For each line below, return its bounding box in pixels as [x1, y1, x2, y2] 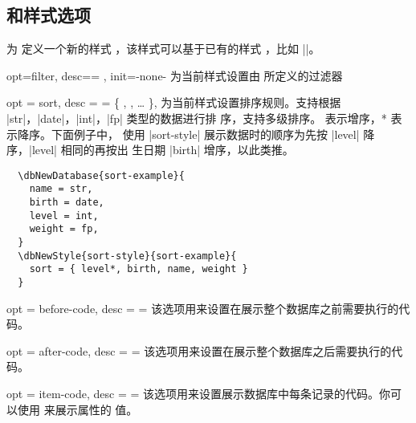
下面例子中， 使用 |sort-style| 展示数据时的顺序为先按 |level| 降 [51, 125, 375, 142]
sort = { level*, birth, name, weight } [29, 263, 248, 275]
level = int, [29, 209, 99, 222]
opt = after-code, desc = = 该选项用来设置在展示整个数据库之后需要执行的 [6, 342, 392, 359]
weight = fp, [29, 223, 99, 235]
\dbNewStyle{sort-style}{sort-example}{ [18, 250, 237, 262]
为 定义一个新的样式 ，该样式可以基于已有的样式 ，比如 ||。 [6, 40, 320, 57]
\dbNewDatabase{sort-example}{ [18, 169, 185, 181]
